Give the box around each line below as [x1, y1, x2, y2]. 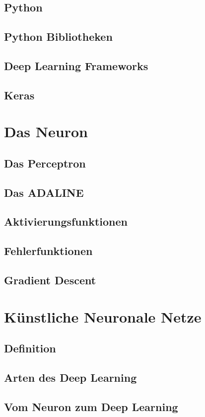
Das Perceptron [4, 155, 86, 170]
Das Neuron [4, 121, 88, 142]
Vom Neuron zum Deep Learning [4, 399, 178, 414]
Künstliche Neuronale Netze [4, 306, 202, 327]
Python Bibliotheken [4, 29, 113, 44]
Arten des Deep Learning [4, 369, 137, 385]
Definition [4, 340, 56, 356]
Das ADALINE [4, 184, 84, 200]
